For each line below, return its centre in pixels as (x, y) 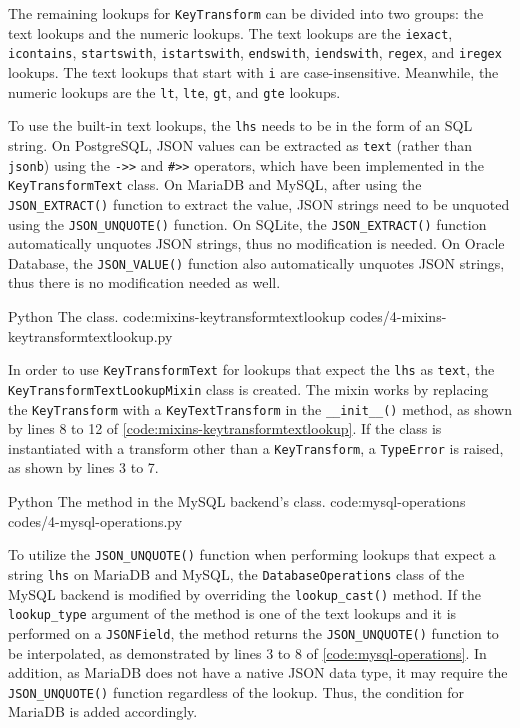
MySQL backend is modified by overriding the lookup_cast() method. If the (245, 593)
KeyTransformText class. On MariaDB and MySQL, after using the (215, 184)
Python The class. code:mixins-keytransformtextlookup (177, 316)
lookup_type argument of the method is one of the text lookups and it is (232, 613)
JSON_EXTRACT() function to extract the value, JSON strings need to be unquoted (259, 203)
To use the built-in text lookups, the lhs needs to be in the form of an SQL (240, 125)
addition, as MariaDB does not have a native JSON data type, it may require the (258, 672)
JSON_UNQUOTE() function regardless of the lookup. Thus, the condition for (236, 691)
